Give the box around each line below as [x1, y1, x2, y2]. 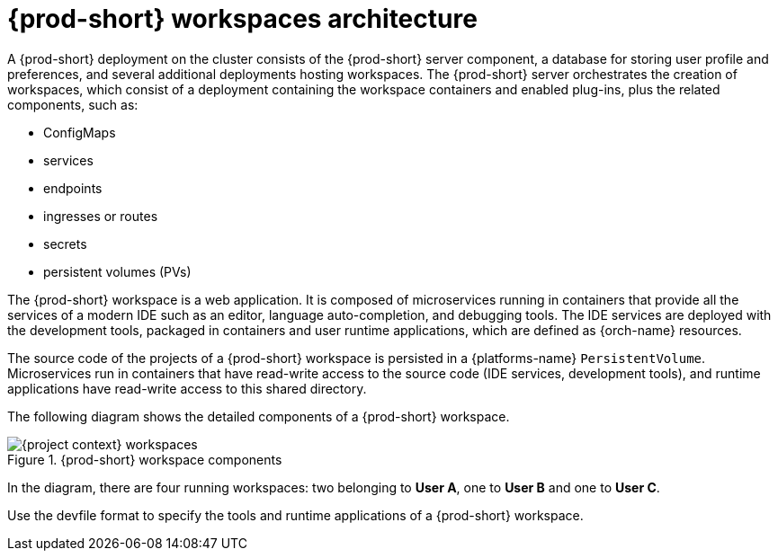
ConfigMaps [43, 124, 116, 140]
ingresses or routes [43, 208, 158, 224]
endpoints [43, 180, 103, 196]
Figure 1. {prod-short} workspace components [7, 451, 282, 467]
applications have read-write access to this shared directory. [7, 380, 367, 396]
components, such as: [7, 96, 139, 112]
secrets [43, 235, 87, 252]
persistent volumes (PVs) [43, 263, 192, 279]
